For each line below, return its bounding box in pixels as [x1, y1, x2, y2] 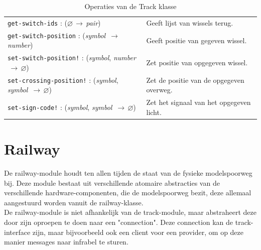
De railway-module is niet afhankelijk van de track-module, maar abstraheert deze [4, 207, 256, 217]
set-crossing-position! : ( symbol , [8, 74, 118, 85]
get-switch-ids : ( [8, 17, 67, 28]
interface [4, 226, 31, 237]
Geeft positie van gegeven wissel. [146, 35, 247, 45]
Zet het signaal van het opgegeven [146, 97, 251, 107]
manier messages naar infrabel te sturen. [4, 236, 128, 247]
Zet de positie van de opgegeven [146, 74, 244, 85]
